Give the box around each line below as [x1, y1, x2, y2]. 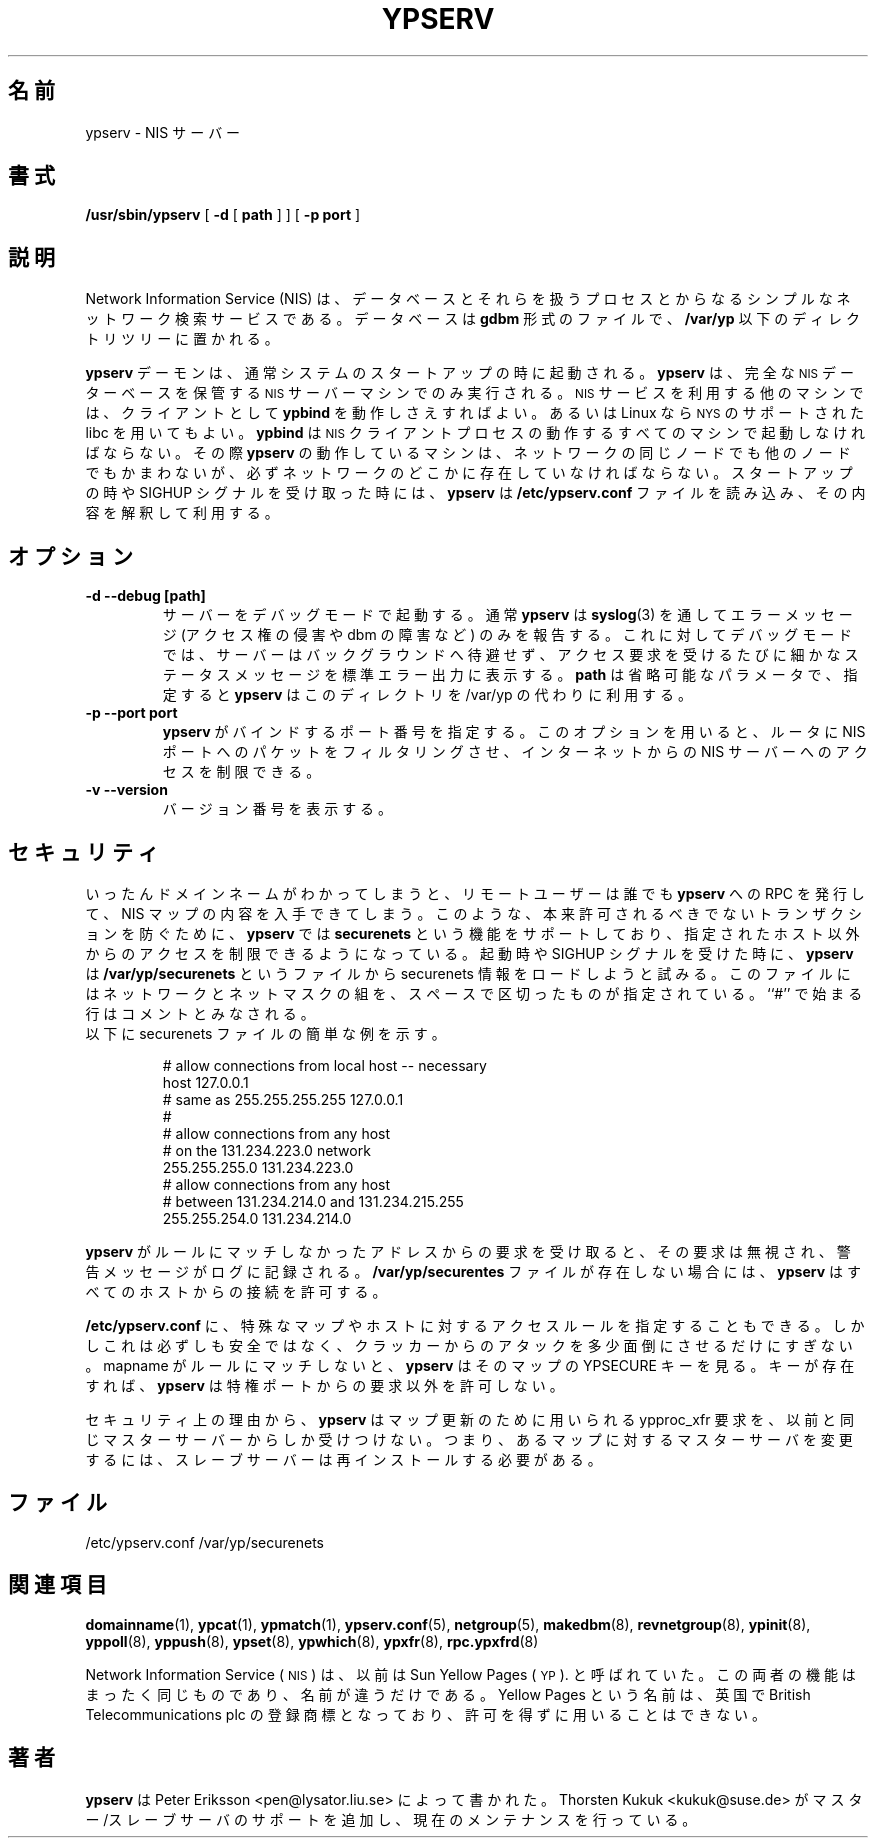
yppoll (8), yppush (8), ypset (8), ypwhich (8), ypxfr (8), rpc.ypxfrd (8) [85, 1632, 539, 1650]
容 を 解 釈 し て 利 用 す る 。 [85, 504, 279, 522]
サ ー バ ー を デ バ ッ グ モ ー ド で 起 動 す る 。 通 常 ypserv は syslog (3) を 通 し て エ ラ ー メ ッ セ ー [162, 606, 853, 624]
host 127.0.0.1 [162, 1073, 249, 1091]
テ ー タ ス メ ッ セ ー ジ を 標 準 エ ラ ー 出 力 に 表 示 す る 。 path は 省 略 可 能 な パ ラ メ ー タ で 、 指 [162, 666, 858, 684]
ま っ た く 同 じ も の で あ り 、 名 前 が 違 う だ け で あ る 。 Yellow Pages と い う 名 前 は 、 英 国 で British [85, 1685, 811, 1703]
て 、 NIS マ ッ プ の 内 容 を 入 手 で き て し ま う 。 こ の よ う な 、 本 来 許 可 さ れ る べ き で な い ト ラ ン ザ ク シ [85, 904, 863, 922]
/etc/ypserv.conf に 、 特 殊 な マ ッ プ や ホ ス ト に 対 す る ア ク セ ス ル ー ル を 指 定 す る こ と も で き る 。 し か [85, 1316, 865, 1334]
